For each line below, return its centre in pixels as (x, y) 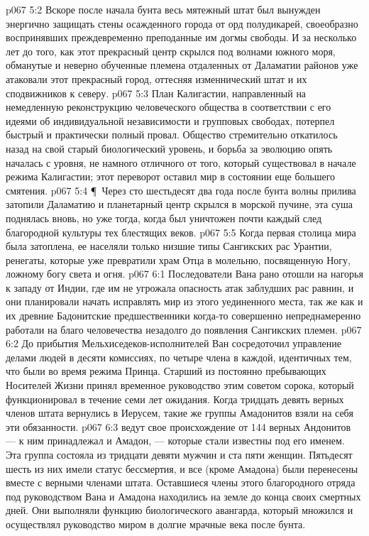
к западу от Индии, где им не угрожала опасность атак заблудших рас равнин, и (180, 287)
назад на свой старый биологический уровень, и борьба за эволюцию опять (169, 148)
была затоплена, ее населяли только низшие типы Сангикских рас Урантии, (169, 246)
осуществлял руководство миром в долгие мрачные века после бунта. (156, 524)
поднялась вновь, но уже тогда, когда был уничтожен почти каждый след (164, 218)
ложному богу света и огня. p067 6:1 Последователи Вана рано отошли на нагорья (184, 274)
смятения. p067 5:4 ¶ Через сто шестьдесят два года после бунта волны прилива (181, 190)
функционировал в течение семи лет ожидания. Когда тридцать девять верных (175, 399)
